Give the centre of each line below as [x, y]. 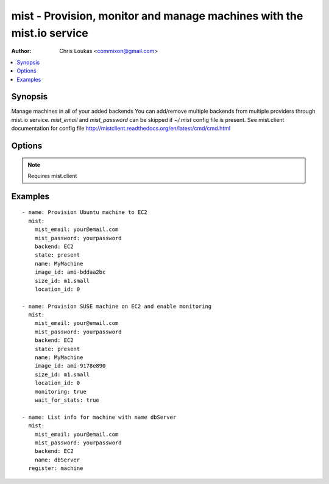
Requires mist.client [52, 176]
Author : [21, 51]
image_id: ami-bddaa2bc [70, 272]
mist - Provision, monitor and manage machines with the [157, 16]
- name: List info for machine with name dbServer [99, 417]
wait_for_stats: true [67, 400]
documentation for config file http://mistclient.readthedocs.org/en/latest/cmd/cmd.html [121, 129]
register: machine [56, 468]
